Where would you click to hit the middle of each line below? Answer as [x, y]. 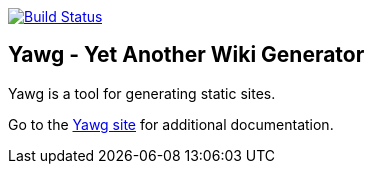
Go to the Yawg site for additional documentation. [171, 124]
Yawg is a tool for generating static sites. [142, 93]
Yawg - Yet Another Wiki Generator [186, 55]
